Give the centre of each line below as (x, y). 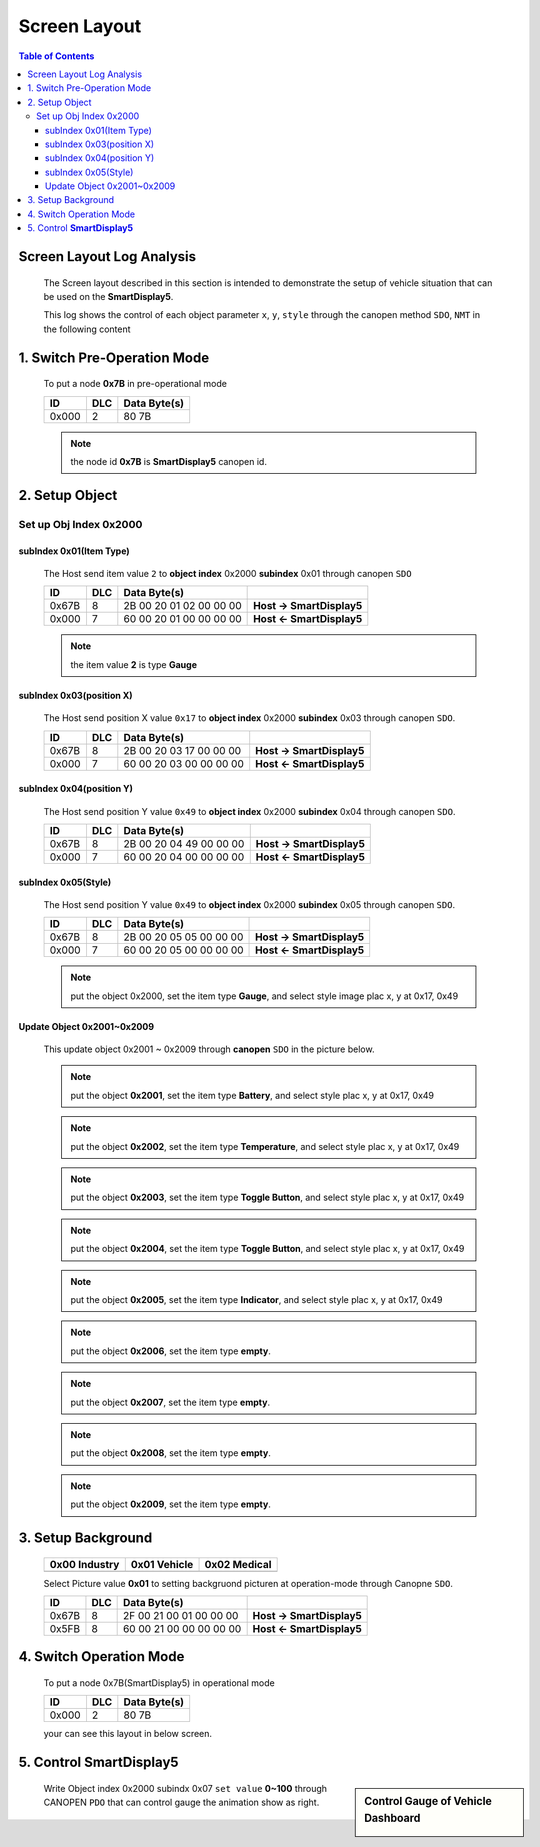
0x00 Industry (84, 1564)
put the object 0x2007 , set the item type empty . (170, 1402)
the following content (87, 329)
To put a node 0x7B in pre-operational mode (135, 384)
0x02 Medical (238, 1564)
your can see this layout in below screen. (128, 1734)
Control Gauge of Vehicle (428, 1802)
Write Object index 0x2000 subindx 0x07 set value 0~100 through (185, 1788)
